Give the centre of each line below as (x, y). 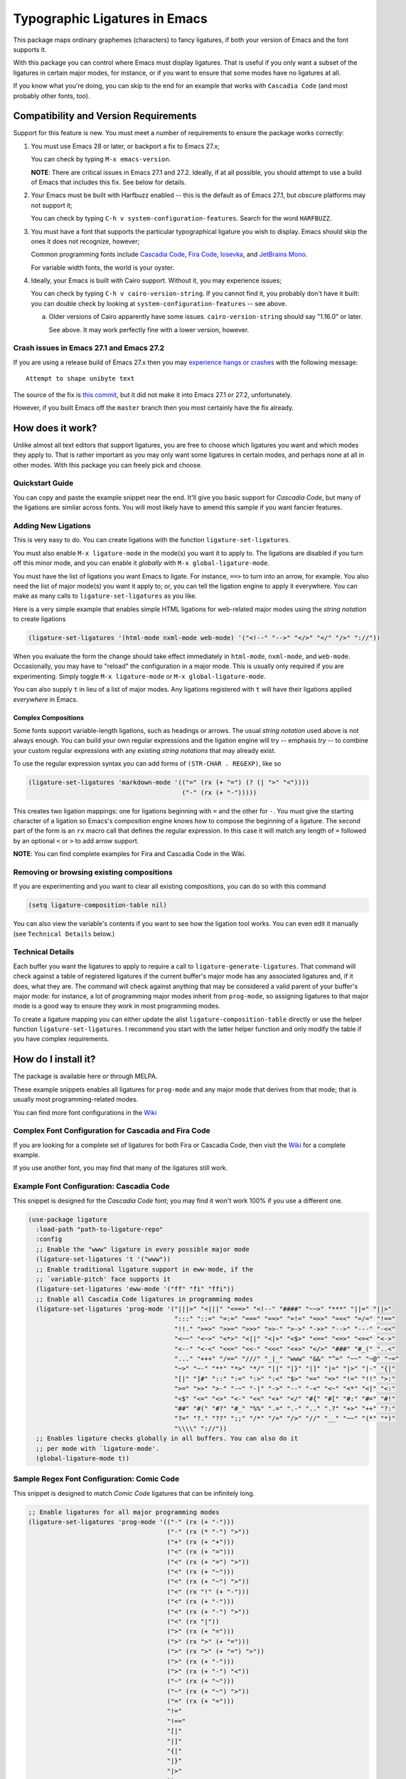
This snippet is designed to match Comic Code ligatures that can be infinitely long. (134, 1493)
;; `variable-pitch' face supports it (103, 1279)
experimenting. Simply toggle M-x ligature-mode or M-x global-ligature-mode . (139, 676)
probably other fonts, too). (52, 95)
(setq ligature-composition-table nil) (97, 905)
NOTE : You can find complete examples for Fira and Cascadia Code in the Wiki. (129, 854)
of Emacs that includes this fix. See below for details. (108, 182)
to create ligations (39, 619)
